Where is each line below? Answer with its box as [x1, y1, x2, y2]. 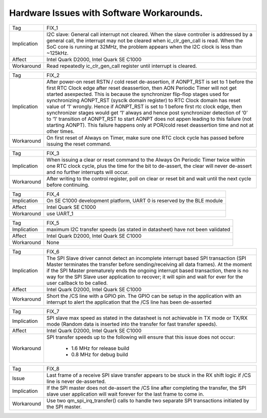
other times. [46, 128, 75, 135]
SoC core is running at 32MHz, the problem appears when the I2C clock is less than [46, 43, 242, 50]
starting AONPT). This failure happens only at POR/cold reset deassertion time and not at [46, 121, 254, 128]
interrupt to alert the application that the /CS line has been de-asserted [46, 299, 212, 306]
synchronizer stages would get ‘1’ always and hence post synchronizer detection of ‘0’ [46, 109, 248, 116]
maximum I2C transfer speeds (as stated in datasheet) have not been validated [46, 226, 230, 233]
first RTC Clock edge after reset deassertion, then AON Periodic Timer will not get [46, 84, 237, 91]
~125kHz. [46, 50, 69, 56]
